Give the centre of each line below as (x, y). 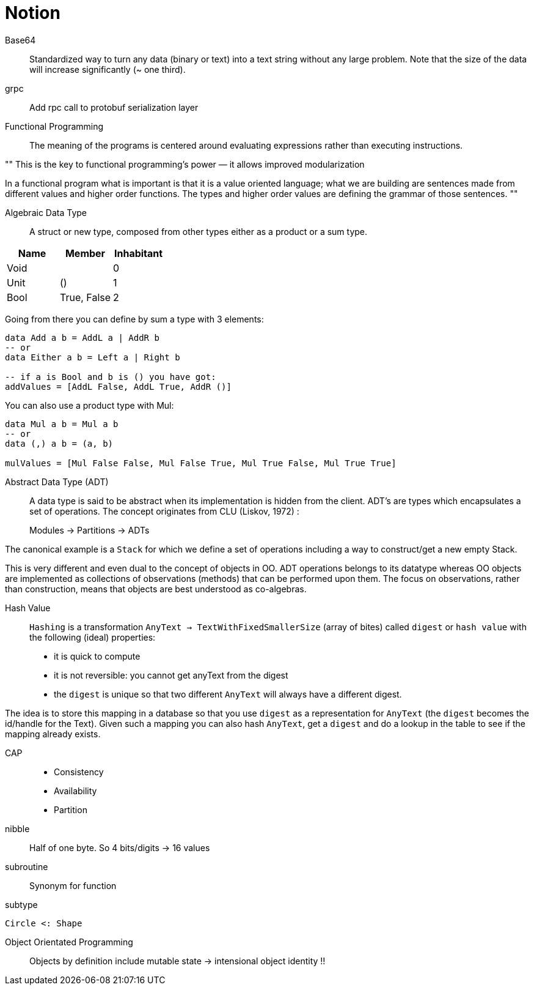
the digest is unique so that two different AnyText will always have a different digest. (228, 694)
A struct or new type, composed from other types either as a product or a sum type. (199, 231)
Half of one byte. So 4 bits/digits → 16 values (120, 847)
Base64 (20, 40)
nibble (17, 828)
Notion (33, 13)
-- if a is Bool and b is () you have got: (111, 377)
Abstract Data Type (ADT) (57, 482)
